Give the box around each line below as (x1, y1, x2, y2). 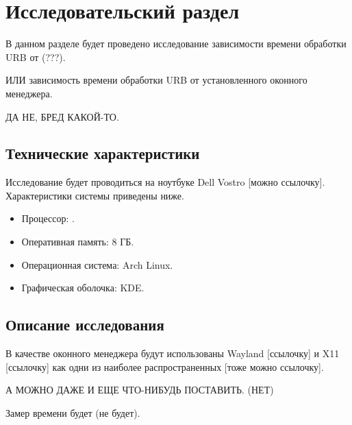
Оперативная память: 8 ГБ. (21, 234, 134, 249)
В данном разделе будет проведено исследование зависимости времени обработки (5, 36, 347, 51)
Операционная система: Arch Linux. (21, 257, 173, 271)
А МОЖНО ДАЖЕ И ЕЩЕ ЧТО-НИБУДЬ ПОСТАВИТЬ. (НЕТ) (5, 382, 274, 397)
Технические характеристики (5, 143, 200, 164)
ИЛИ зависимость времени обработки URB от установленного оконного (5, 73, 307, 87)
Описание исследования (5, 314, 164, 335)
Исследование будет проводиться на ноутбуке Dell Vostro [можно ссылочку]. (5, 175, 325, 189)
